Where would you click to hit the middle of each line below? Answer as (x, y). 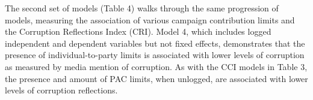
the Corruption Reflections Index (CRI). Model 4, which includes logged (138, 31)
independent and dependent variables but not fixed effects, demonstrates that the (155, 43)
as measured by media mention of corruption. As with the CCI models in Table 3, (156, 66)
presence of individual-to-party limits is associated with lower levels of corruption (155, 55)
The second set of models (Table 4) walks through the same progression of (142, 8)
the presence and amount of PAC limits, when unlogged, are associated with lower (156, 78)
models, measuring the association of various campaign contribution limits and (150, 19)
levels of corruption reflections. (61, 90)
